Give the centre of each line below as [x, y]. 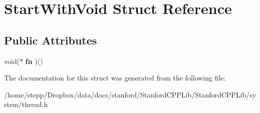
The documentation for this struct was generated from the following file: [115, 78]
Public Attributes [51, 40]
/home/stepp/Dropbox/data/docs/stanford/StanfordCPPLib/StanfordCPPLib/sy [130, 94]
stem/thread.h [26, 104]
